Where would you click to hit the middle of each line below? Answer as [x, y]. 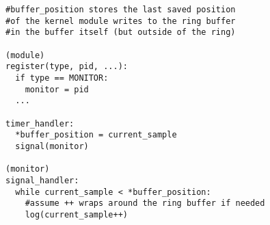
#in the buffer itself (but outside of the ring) [121, 32]
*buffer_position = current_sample [96, 135]
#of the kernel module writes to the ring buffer [121, 21]
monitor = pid [57, 89]
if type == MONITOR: [62, 78]
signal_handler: [42, 180]
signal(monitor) [52, 146]
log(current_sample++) [76, 214]
